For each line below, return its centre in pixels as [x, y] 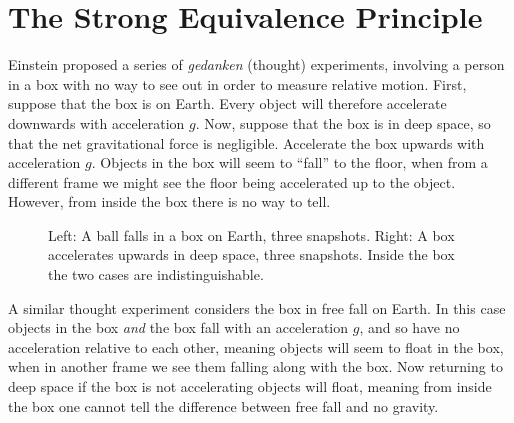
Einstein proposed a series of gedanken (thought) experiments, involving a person [256, 64]
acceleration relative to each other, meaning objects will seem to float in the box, [256, 346]
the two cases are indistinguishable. [156, 274]
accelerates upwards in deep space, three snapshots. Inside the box [251, 254]
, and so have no [409, 327]
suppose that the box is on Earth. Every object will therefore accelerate [227, 103]
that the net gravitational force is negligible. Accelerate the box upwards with [246, 142]
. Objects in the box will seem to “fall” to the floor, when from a [289, 162]
